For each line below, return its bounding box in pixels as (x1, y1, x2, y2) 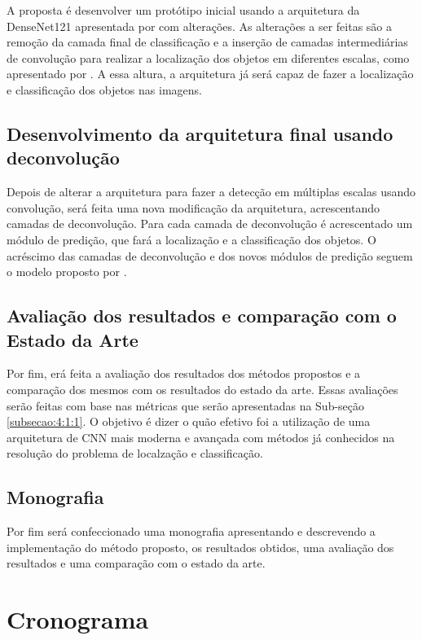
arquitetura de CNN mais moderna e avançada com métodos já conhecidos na (7, 428, 395, 445)
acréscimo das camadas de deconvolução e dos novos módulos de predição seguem (7, 247, 413, 264)
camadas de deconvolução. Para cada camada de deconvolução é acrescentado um (7, 215, 413, 232)
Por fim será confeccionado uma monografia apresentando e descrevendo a (7, 523, 376, 540)
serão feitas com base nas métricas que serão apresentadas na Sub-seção (7, 397, 365, 414)
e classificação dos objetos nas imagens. (7, 81, 202, 98)
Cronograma (7, 603, 149, 636)
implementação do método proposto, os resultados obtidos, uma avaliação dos (7, 538, 394, 555)
